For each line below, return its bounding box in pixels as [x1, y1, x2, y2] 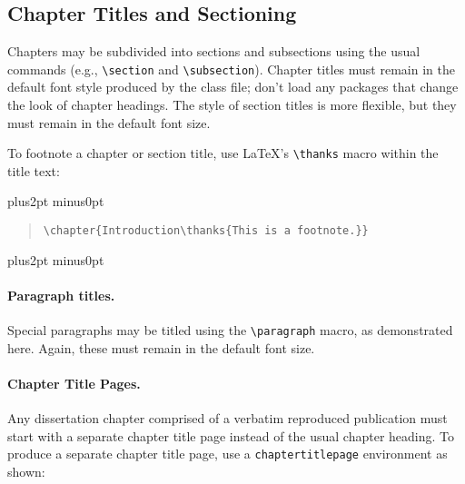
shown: [7, 462, 45, 481]
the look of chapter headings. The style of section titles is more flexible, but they [7, 95, 457, 114]
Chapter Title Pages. [7, 373, 141, 392]
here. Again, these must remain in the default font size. [7, 338, 315, 357]
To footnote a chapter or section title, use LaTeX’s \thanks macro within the [7, 143, 439, 163]
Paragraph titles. [7, 285, 115, 304]
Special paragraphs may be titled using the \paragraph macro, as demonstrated [7, 321, 453, 340]
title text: [7, 161, 60, 180]
